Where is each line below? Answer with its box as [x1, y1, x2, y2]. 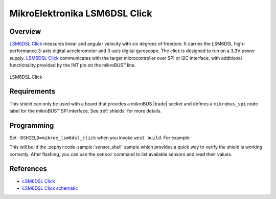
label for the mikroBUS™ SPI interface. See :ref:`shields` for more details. [9, 107, 162, 114]
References [9, 164, 47, 173]
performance [9, 48, 37, 54]
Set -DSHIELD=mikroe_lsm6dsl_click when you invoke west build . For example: [9, 135, 191, 141]
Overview [9, 27, 41, 36]
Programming [9, 121, 54, 130]
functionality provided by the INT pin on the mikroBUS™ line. [9, 62, 136, 69]
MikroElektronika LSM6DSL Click [9, 8, 152, 19]
